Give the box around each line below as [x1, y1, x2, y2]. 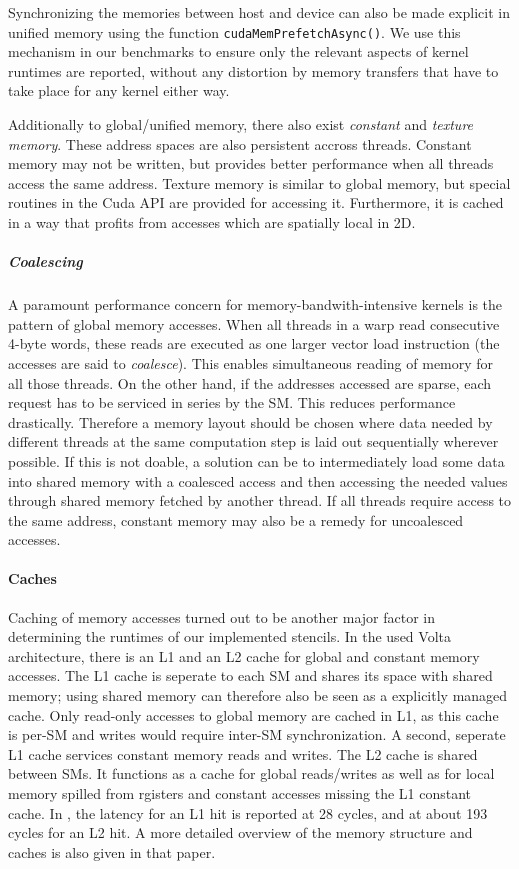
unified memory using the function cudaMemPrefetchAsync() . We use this [8, 21, 461, 42]
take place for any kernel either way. [8, 80, 230, 101]
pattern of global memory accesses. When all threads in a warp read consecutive [8, 313, 500, 334]
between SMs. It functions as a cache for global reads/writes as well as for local [8, 763, 495, 784]
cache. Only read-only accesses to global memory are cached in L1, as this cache [8, 704, 499, 725]
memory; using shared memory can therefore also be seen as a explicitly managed [8, 685, 508, 706]
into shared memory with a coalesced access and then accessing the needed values [8, 470, 508, 491]
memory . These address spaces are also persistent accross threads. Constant [8, 133, 472, 154]
